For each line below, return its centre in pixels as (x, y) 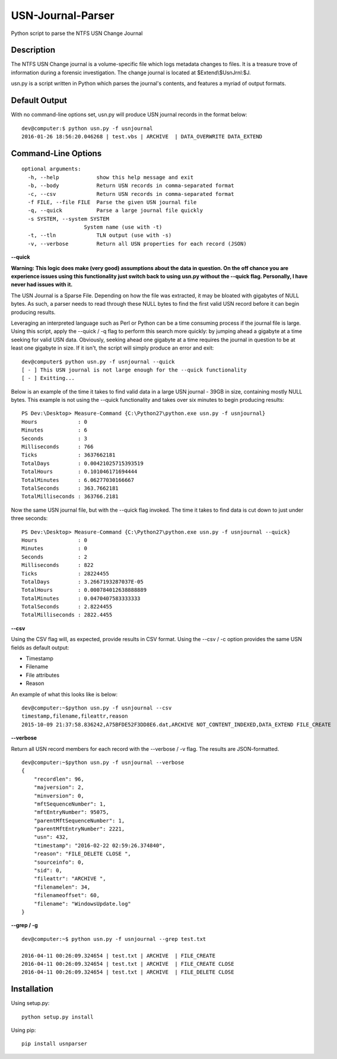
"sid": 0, (48, 871)
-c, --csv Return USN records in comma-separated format (131, 194)
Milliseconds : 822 (58, 565)
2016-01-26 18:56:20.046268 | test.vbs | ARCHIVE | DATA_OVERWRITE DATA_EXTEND (142, 136)
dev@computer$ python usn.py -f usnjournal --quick (98, 362)
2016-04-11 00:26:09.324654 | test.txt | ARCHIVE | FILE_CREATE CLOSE (128, 964)
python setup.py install (58, 1017)
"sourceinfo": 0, (59, 862)
